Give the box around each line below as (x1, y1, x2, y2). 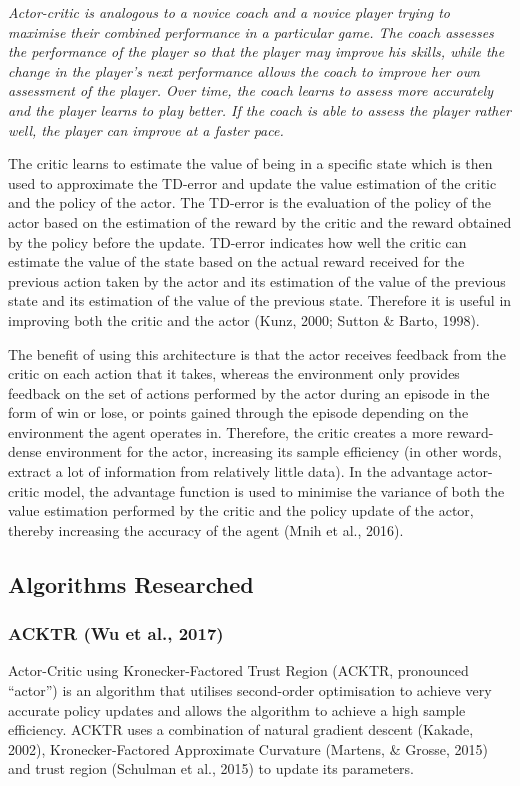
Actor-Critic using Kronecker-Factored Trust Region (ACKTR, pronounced (8, 660, 469, 681)
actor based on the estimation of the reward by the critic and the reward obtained (8, 211, 512, 232)
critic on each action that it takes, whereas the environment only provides (8, 363, 460, 384)
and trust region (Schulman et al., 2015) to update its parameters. (8, 758, 415, 779)
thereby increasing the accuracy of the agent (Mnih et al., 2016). (8, 519, 404, 540)
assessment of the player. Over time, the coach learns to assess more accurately (8, 80, 494, 101)
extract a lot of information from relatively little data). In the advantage (8, 461, 453, 482)
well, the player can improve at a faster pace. (8, 119, 284, 140)
